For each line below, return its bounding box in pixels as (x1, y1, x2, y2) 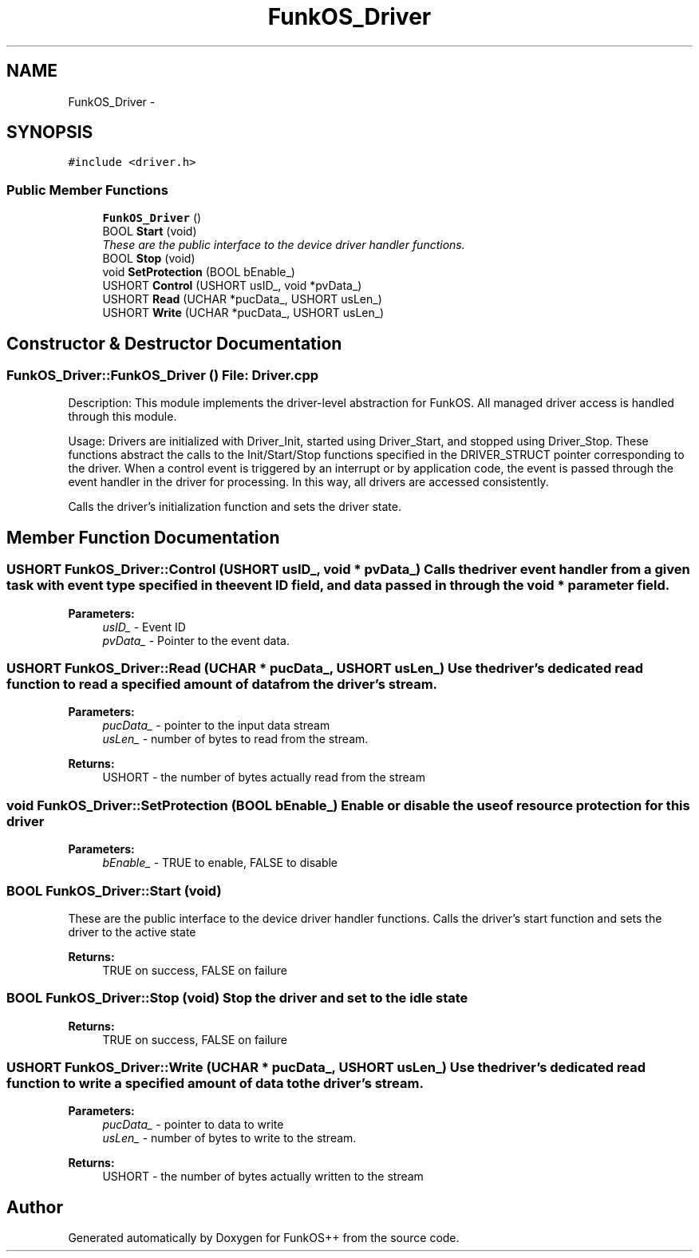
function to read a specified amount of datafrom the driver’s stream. (6, 676, 438, 692)
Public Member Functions (6, 181, 168, 198)
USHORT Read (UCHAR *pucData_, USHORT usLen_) (102, 292, 382, 307)
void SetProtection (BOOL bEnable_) (102, 265, 295, 279)
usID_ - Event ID (102, 619, 186, 634)
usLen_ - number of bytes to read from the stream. (102, 732, 369, 746)
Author (6, 1197, 63, 1217)
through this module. (68, 409, 177, 424)
